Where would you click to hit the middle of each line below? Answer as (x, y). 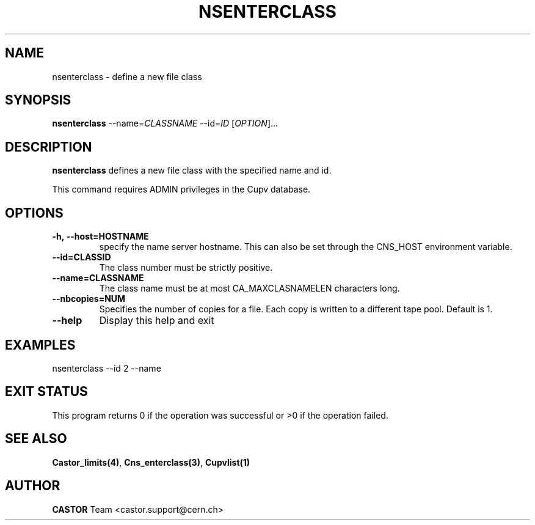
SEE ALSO (36, 439)
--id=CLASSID (82, 257)
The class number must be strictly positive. (186, 268)
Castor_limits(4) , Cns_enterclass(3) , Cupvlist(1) (151, 462)
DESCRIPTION (49, 147)
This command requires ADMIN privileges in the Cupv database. (181, 189)
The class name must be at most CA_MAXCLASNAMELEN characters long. (249, 288)
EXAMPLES (40, 345)
